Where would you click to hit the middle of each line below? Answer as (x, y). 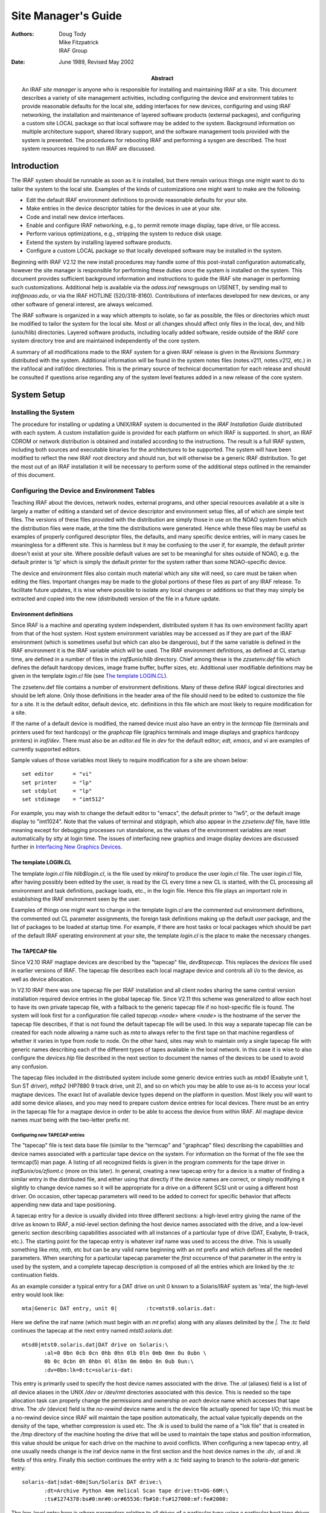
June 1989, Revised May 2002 (96, 62)
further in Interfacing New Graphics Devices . (67, 847)
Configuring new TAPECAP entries (48, 1135)
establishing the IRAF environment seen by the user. (76, 899)
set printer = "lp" (57, 783)
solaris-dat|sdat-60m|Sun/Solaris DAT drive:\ (92, 1482)
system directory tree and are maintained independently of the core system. (106, 341)
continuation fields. (35, 1275)
